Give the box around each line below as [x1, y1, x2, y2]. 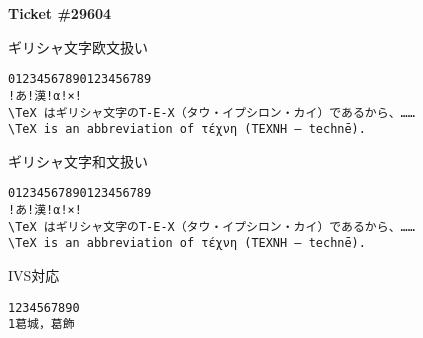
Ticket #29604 [8, 3, 112, 23]
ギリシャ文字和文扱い [8, 150, 148, 171]
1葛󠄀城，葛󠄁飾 [8, 317, 75, 332]
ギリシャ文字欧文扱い [8, 36, 148, 57]
